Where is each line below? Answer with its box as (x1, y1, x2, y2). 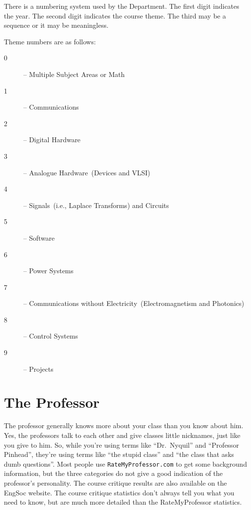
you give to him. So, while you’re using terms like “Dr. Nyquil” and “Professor (4, 439, 239, 450)
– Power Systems (23, 265, 74, 276)
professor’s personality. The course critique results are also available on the (4, 478, 227, 488)
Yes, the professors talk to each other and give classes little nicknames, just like (4, 430, 241, 440)
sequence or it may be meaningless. (4, 20, 108, 30)
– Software (23, 232, 55, 243)
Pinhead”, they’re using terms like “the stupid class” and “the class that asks (4, 449, 234, 459)
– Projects (23, 363, 54, 374)
